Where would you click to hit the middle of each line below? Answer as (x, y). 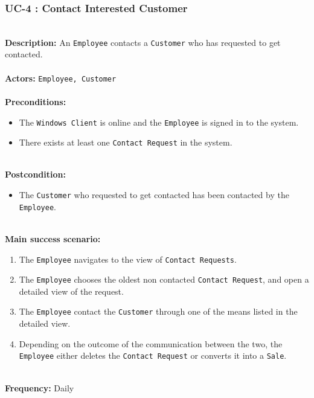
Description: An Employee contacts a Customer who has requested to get (143, 42)
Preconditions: (36, 101)
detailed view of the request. (71, 291)
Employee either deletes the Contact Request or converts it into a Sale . (153, 355)
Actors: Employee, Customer (61, 78)
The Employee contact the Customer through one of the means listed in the (158, 311)
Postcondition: (35, 174)
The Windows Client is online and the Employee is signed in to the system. (159, 122)
